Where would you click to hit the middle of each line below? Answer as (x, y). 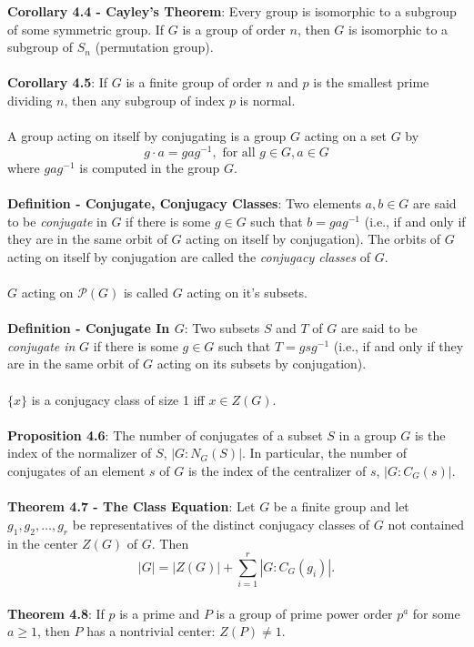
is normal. (267, 100)
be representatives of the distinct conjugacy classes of (221, 524)
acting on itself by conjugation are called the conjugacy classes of (189, 256)
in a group (368, 435)
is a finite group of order (194, 82)
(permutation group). (154, 47)
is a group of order (234, 29)
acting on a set (345, 136)
